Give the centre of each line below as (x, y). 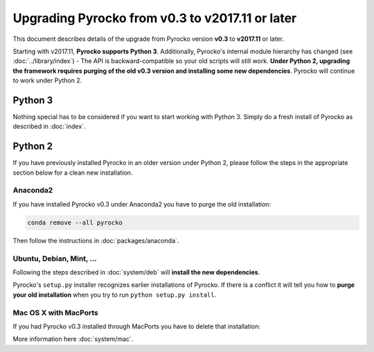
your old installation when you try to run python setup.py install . (115, 294)
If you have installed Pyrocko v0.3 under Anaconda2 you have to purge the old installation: (142, 204)
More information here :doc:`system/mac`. (73, 339)
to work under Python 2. (47, 80)
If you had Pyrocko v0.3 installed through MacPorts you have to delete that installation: (137, 326)
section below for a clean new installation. (73, 173)
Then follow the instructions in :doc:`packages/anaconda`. (96, 240)
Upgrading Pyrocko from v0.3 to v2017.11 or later (155, 18)
